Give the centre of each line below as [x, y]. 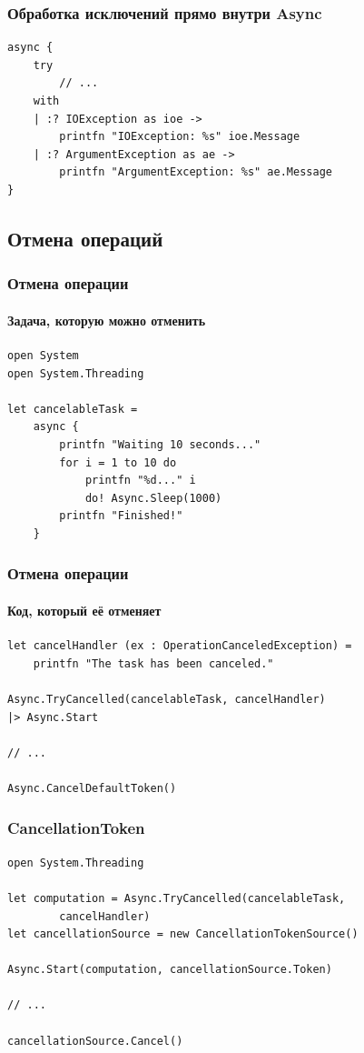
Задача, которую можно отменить [107, 320]
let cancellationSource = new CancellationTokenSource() [183, 934]
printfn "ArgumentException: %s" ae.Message [196, 172]
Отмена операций [85, 238]
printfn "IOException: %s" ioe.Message [180, 137]
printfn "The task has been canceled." [153, 663]
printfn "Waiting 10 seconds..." [160, 444]
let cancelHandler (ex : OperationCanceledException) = [180, 646]
